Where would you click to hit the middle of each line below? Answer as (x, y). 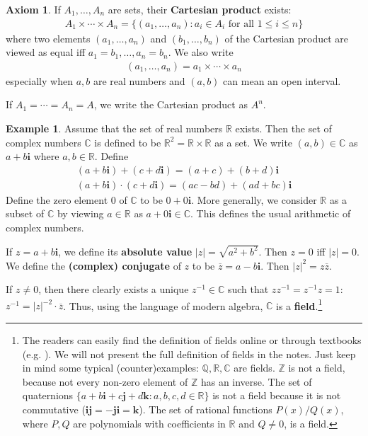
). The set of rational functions (206, 409)
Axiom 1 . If (33, 9)
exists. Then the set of (283, 128)
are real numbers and (139, 80)
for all (241, 24)
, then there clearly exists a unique (114, 289)
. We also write (201, 52)
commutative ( (54, 409)
